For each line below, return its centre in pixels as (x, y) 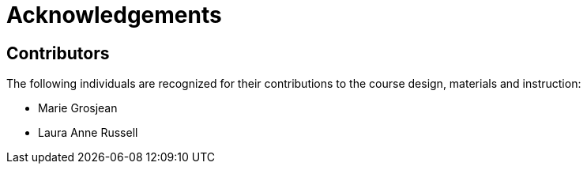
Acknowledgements (114, 15)
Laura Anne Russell (88, 133)
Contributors (58, 53)
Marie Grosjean (78, 108)
